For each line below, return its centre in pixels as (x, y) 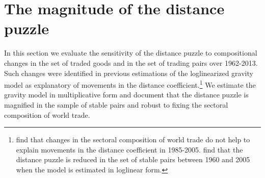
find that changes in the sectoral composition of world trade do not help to (133, 139)
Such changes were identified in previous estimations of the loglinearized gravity (129, 73)
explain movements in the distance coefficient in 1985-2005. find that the (129, 149)
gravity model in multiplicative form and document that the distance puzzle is (126, 95)
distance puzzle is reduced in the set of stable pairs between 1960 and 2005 (133, 159)
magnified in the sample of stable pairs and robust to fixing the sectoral (116, 104)
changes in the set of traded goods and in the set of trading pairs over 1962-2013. (131, 62)
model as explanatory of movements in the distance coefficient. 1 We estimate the (130, 84)
